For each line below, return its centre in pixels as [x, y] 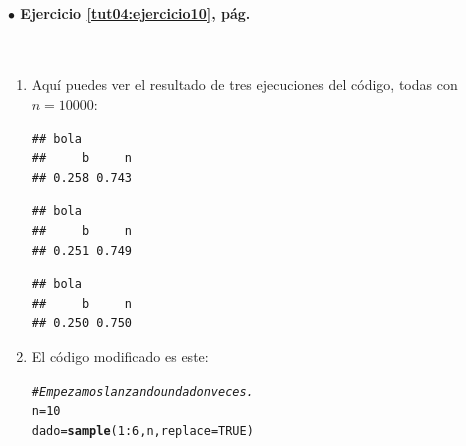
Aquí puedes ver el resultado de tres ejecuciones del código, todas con [244, 84]
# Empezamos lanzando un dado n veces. [142, 391]
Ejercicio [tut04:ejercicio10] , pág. [135, 12]
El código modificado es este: [120, 355]
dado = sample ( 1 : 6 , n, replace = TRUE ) [142, 430]
